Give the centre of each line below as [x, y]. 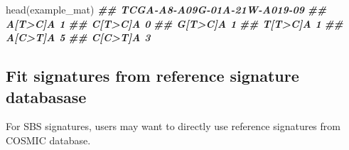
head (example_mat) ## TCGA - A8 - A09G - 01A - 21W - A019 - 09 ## [166, 9]
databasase [46, 96]
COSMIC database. [48, 140]
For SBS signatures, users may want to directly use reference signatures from [173, 126]
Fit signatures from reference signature [152, 76]
